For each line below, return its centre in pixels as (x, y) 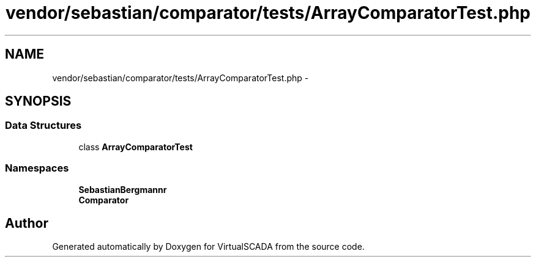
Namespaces (37, 168)
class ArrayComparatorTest (136, 147)
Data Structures (43, 126)
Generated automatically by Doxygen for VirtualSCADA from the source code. (208, 247)
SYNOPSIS (38, 101)
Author (27, 223)
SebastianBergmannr (123, 189)
